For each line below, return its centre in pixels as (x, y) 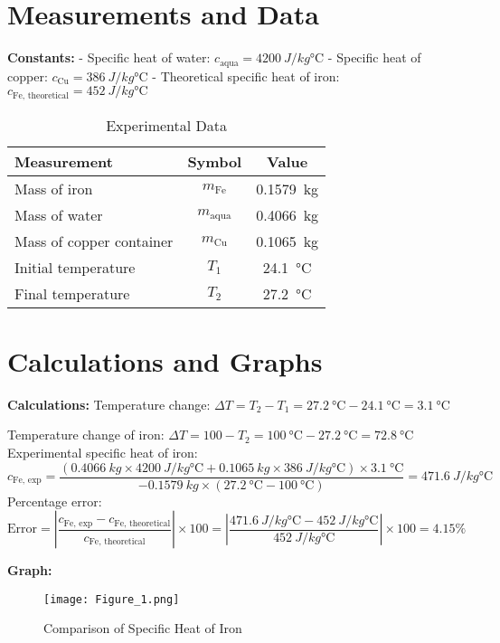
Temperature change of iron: (86, 435)
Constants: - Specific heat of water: (109, 57)
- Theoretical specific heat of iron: (246, 76)
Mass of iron (54, 188)
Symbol (215, 161)
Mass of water (59, 214)
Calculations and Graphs (165, 360)
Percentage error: (55, 501)
